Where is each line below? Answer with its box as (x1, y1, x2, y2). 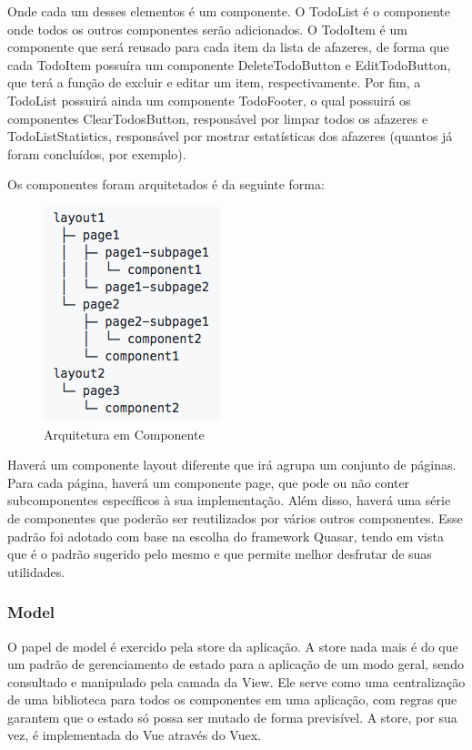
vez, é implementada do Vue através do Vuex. (7, 725, 261, 745)
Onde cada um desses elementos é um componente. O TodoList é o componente (7, 2, 450, 20)
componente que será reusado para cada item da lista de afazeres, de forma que (7, 37, 449, 56)
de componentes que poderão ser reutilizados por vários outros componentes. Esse (7, 508, 463, 527)
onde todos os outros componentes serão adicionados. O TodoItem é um (7, 19, 407, 38)
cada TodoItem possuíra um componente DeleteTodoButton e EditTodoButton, (7, 55, 451, 74)
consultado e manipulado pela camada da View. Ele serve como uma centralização (7, 672, 466, 691)
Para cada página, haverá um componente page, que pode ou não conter (7, 472, 410, 492)
